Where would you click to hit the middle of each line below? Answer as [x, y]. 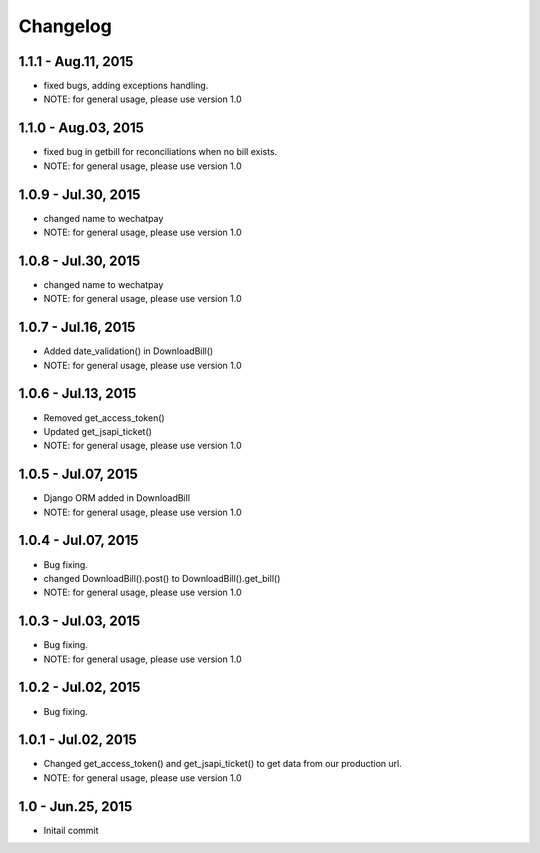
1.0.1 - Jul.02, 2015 [77, 740]
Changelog [65, 26]
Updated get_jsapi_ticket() [97, 431]
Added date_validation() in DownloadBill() [128, 351]
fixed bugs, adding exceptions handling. [126, 86]
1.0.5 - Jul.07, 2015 [78, 474]
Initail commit [71, 830]
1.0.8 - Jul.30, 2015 [79, 260]
